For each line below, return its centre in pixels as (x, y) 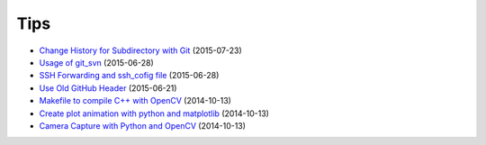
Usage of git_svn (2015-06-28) (96, 62)
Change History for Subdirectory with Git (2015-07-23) (140, 50)
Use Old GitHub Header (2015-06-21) (108, 88)
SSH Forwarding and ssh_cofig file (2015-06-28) (129, 76)
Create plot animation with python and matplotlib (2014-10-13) (154, 113)
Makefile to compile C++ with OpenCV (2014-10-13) (135, 101)
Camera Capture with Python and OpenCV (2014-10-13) (143, 125)
